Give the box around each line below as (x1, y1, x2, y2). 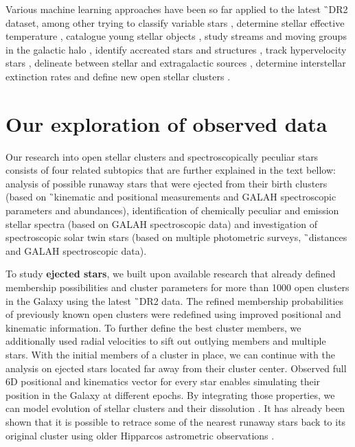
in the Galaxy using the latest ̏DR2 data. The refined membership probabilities (5, 293, 344, 308)
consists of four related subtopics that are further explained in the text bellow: (5, 163, 336, 177)
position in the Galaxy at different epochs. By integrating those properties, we (5, 387, 335, 402)
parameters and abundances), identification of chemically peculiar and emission (5, 203, 339, 218)
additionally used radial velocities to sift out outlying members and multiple (5, 334, 326, 348)
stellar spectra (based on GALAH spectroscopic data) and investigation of (5, 216, 317, 231)
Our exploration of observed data (5, 109, 328, 137)
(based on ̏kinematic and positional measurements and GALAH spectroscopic (5, 190, 336, 204)
